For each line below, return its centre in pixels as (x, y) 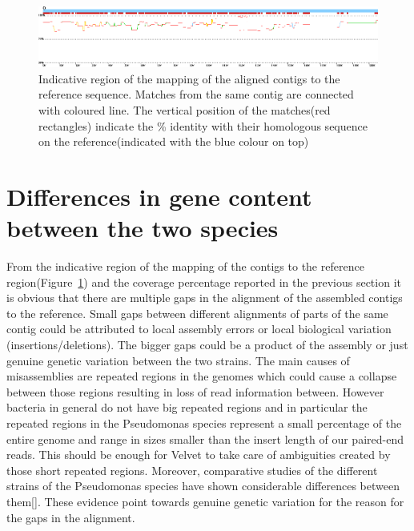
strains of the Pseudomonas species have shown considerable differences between (203, 486)
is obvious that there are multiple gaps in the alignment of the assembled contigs (205, 298)
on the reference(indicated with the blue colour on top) (174, 141)
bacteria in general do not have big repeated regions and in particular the (187, 407)
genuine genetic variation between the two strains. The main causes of (178, 360)
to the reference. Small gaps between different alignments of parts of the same (197, 313)
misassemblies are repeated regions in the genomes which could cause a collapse (202, 376)
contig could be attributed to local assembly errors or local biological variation (199, 329)
